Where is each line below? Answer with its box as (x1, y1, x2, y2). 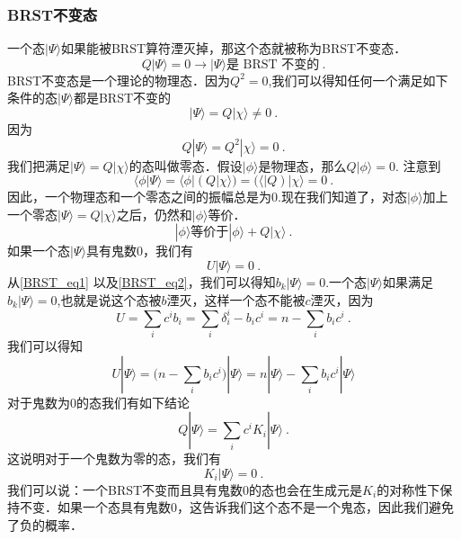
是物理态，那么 (258, 156, 347, 175)
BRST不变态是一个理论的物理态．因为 (7, 70, 231, 89)
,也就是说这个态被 (57, 290, 162, 309)
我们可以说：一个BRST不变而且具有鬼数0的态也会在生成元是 (7, 480, 363, 499)
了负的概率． (7, 515, 83, 534)
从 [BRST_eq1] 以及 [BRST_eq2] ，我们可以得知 (7, 272, 276, 291)
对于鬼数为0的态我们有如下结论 (7, 392, 190, 411)
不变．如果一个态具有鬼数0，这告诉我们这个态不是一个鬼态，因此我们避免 (19, 498, 454, 517)
